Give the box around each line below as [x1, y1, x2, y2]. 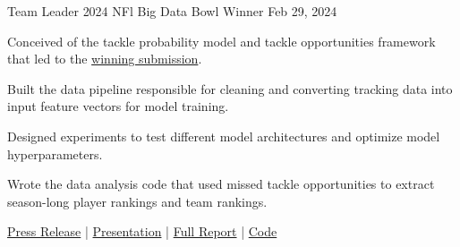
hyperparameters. [7, 144, 103, 163]
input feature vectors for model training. [7, 97, 229, 115]
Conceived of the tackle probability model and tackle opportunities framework [7, 31, 436, 50]
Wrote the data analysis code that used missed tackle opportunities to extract [7, 175, 435, 193]
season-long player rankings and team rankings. [7, 192, 268, 210]
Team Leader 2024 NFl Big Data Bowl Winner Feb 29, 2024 [7, 2, 337, 20]
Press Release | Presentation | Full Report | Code [7, 222, 277, 241]
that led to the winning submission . [7, 49, 202, 68]
